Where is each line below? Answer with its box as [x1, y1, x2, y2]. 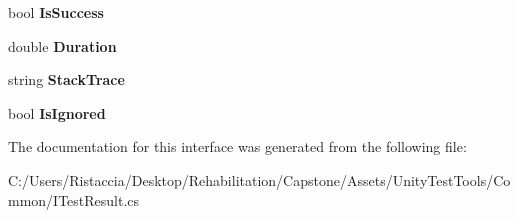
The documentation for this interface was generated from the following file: [8, 136, 467, 157]
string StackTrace [8, 69, 125, 90]
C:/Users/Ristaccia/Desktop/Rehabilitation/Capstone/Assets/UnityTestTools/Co [8, 169, 511, 190]
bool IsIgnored [8, 102, 106, 123]
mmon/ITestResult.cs [8, 189, 140, 210]
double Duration [8, 35, 117, 56]
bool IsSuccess [8, 2, 104, 22]
